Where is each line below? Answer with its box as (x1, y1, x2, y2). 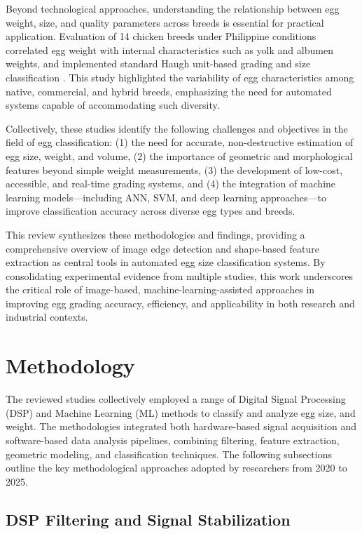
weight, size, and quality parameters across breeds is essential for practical (6, 15, 324, 29)
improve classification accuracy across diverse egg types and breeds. (6, 203, 295, 218)
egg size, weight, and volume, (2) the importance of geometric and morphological (6, 148, 353, 163)
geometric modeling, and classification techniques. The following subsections (6, 446, 332, 461)
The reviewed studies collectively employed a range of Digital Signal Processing (6, 392, 346, 406)
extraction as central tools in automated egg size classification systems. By (6, 255, 326, 269)
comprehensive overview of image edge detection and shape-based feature (6, 241, 319, 255)
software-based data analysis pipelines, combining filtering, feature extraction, (6, 432, 340, 447)
